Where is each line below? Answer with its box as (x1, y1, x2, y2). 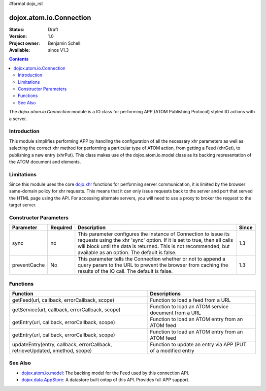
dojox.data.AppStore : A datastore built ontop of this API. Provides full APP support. (21, 377, 190, 383)
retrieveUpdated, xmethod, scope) (12, 347, 92, 354)
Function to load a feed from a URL (150, 297, 231, 304)
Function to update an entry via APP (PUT (150, 341, 247, 348)
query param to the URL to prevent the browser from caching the (77, 261, 229, 268)
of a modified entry (150, 347, 195, 354)
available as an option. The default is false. (77, 249, 177, 256)
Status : (9, 26, 25, 32)
